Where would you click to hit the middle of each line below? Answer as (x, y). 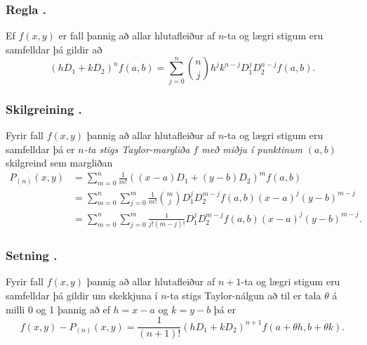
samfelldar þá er (40, 149)
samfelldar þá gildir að (54, 49)
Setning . (32, 255)
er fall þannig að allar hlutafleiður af (137, 35)
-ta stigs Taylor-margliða (137, 149)
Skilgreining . (44, 109)
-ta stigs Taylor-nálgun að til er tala (244, 295)
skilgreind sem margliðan (59, 163)
